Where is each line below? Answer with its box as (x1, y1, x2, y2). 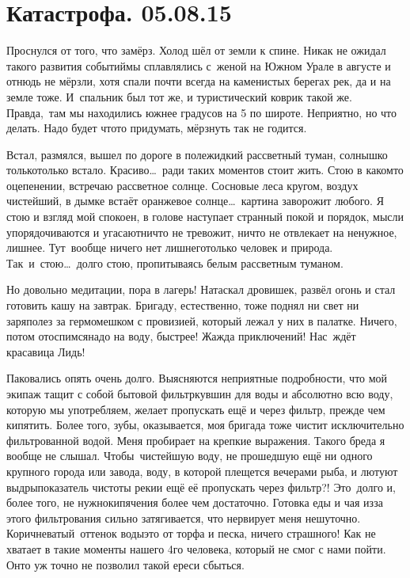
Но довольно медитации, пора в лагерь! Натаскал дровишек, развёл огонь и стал (6, 281, 396, 298)
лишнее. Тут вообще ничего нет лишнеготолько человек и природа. (6, 239, 333, 256)
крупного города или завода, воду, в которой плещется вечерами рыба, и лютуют (6, 462, 398, 479)
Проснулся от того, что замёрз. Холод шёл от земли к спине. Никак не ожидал (6, 42, 386, 59)
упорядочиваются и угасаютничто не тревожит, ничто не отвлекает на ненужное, (6, 223, 397, 240)
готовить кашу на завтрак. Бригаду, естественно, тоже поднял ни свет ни (6, 297, 359, 314)
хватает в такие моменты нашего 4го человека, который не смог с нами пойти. (6, 540, 386, 557)
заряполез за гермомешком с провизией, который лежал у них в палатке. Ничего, (6, 312, 397, 329)
